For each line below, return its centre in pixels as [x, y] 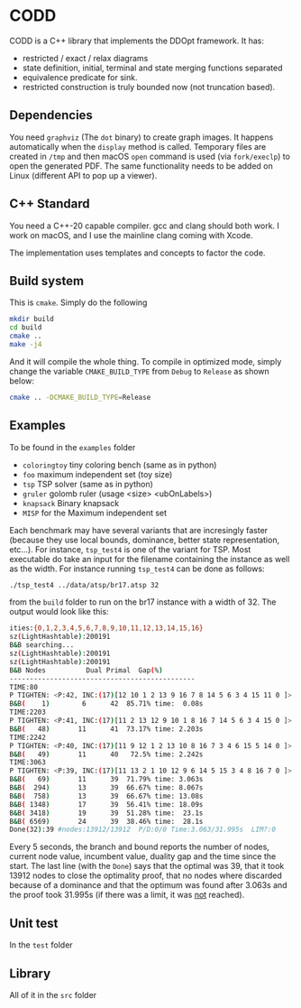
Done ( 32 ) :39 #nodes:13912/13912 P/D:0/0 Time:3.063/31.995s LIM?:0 [143, 830]
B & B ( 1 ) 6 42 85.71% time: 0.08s [106, 704]
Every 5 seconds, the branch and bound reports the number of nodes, [140, 847]
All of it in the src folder [53, 994]
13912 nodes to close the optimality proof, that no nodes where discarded [146, 875]
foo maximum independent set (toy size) [97, 474]
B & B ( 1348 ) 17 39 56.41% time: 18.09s [106, 804]
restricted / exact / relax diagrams [85, 58]
